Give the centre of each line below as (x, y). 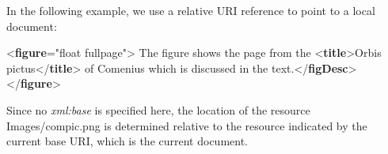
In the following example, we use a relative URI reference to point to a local (191, 10)
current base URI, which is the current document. (127, 141)
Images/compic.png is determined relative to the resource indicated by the (187, 125)
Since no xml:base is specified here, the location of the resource (158, 109)
